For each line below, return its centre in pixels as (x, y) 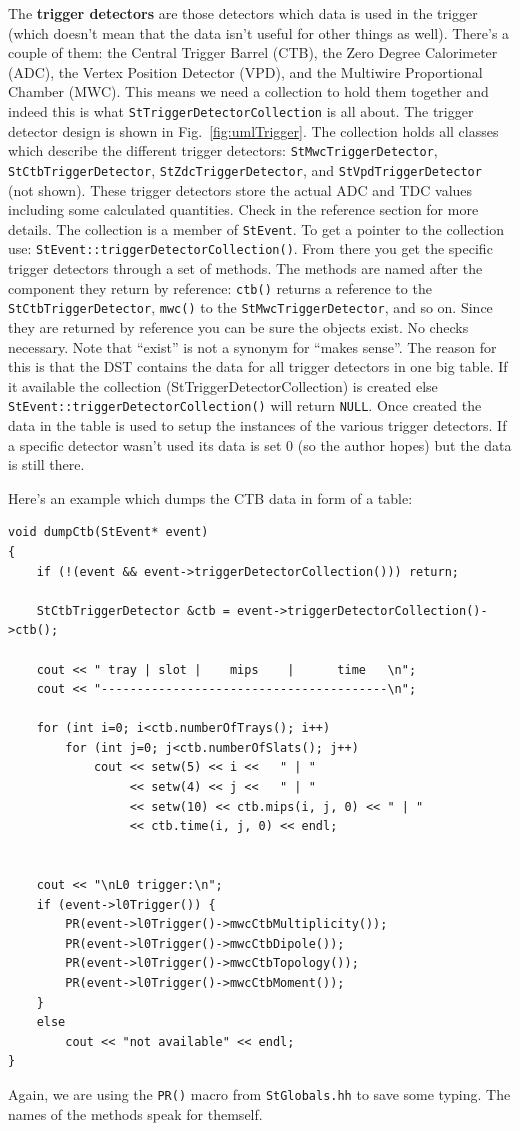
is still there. (46, 464)
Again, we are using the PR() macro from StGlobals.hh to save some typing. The (259, 1093)
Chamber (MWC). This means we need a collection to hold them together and (248, 91)
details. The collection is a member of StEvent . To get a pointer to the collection (256, 228)
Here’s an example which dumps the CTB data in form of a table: (210, 497)
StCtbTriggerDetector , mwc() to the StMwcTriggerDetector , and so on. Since (250, 307)
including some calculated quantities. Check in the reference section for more (243, 209)
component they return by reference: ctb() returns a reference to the (220, 287)
